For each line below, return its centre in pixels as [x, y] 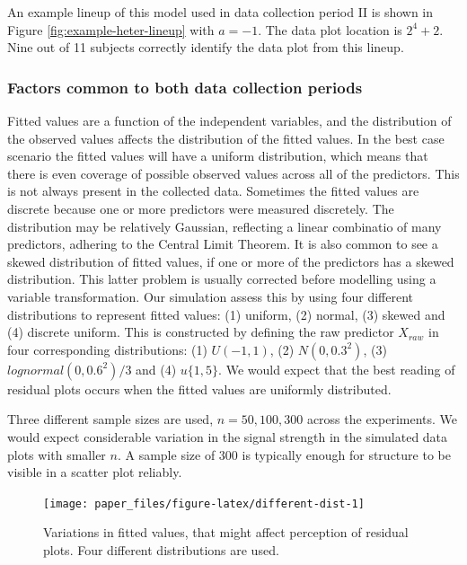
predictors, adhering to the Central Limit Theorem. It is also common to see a [223, 244]
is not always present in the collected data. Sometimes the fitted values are [213, 191]
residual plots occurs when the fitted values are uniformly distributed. [199, 388]
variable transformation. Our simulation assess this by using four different [210, 296]
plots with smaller [57, 454]
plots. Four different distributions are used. [161, 549]
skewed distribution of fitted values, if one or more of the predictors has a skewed [231, 261]
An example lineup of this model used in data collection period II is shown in [220, 12]
